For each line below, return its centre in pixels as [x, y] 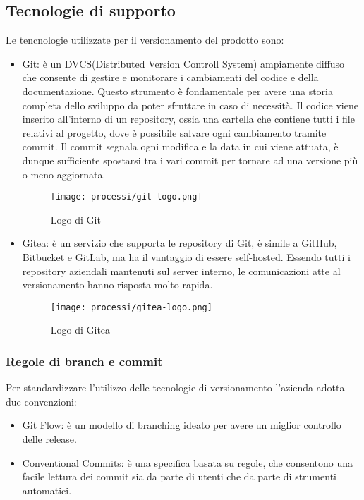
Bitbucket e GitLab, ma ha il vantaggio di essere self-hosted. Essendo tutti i [186, 256]
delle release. [49, 439]
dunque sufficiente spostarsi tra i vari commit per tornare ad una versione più [190, 160]
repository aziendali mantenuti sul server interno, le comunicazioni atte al [181, 270]
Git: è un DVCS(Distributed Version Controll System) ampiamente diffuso [183, 63]
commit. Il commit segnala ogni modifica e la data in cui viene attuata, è [180, 146]
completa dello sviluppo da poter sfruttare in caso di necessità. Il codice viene [190, 105]
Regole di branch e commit [84, 361]
